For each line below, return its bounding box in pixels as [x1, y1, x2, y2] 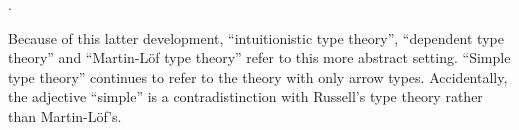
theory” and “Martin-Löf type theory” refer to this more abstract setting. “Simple [8, 47, 511, 68]
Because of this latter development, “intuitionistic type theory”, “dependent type [8, 27, 504, 48]
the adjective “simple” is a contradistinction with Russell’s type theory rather [8, 86, 483, 107]
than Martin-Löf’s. [8, 105, 122, 126]
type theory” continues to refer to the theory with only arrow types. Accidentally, [8, 66, 508, 87]
